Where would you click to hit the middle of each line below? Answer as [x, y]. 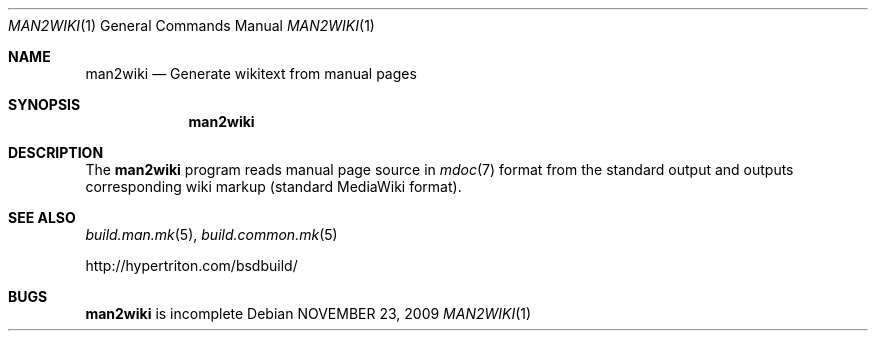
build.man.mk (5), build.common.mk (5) [211, 234]
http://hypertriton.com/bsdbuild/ [191, 265]
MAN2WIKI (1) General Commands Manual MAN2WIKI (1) [191, 25]
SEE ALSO [42, 217]
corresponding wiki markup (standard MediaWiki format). [273, 186]
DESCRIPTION [56, 152]
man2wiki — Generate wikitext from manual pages [251, 73]
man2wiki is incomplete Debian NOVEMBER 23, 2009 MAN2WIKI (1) [308, 313]
